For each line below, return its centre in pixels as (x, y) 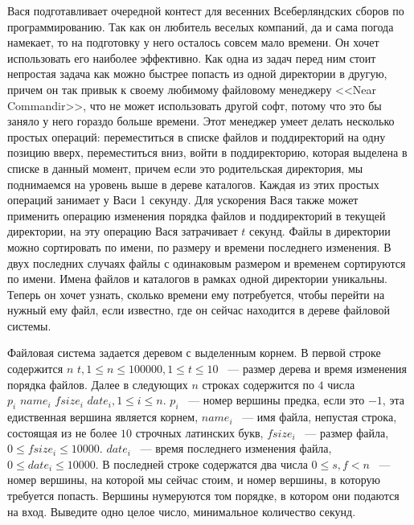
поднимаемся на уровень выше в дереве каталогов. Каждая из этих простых (193, 184)
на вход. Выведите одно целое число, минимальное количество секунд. (182, 511)
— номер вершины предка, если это (277, 400)
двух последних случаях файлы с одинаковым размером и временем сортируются (207, 262)
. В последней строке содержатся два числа (201, 463)
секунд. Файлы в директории (320, 231)
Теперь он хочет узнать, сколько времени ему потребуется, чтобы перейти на (196, 294)
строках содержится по (258, 384)
